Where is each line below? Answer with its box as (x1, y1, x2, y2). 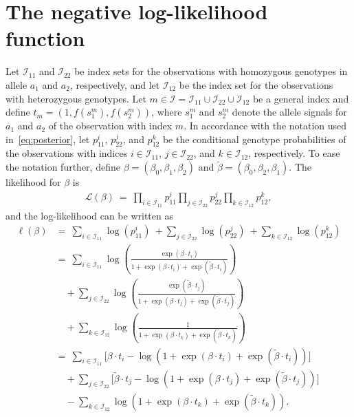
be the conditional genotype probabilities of (162, 131, 346, 146)
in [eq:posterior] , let (5, 131, 90, 146)
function (5, 24, 85, 52)
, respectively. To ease (248, 146, 340, 160)
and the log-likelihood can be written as (5, 208, 173, 222)
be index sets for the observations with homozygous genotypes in (74, 64, 348, 78)
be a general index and (252, 91, 349, 105)
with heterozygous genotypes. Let (5, 91, 146, 105)
